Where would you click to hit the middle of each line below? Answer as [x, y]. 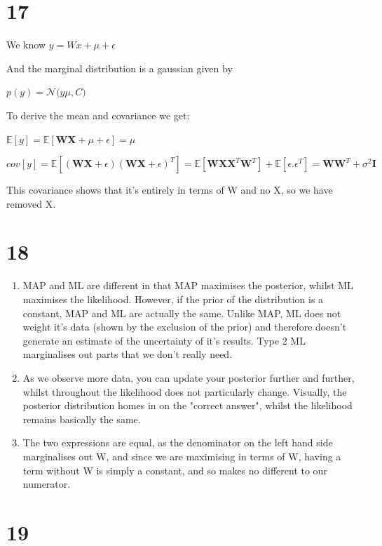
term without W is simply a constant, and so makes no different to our [175, 470]
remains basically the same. [82, 419]
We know [26, 45]
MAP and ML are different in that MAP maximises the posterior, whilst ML [188, 285]
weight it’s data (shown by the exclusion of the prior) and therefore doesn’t [185, 327]
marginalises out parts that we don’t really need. [128, 354]
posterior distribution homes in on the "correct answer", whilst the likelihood [187, 405]
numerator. [47, 484]
